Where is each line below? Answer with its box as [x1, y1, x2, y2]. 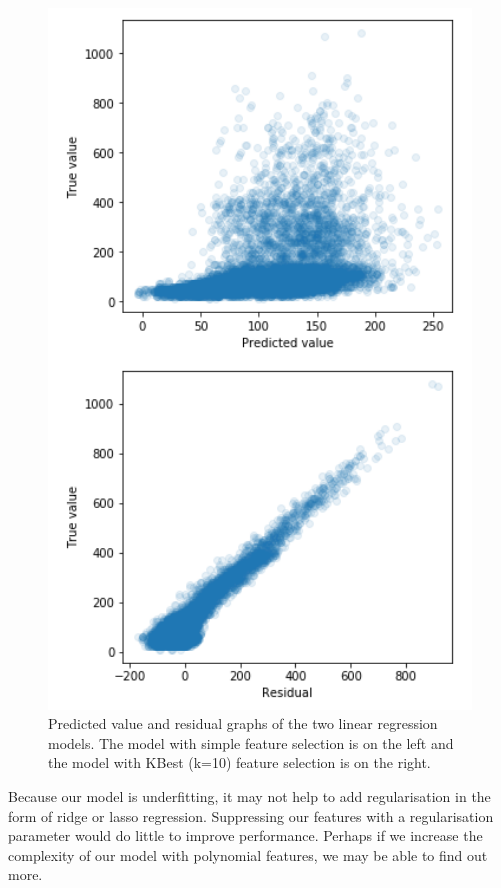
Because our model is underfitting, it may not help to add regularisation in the [8, 785, 491, 806]
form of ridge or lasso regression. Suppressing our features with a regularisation [8, 805, 494, 826]
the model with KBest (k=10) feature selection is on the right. [48, 752, 431, 773]
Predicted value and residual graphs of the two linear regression [48, 713, 438, 734]
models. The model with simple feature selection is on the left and [48, 732, 454, 753]
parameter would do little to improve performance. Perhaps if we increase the [8, 825, 483, 846]
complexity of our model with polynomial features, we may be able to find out [8, 844, 488, 865]
